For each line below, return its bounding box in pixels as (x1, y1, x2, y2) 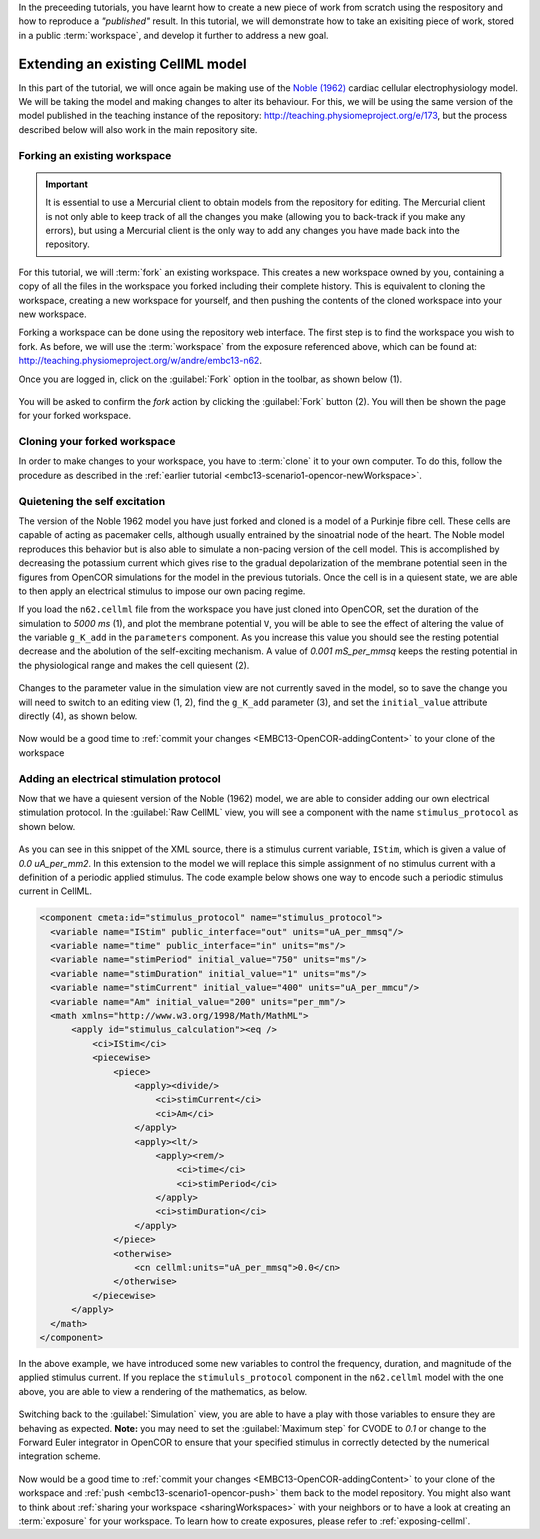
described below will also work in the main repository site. (18, 123, 258, 135)
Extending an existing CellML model (18, 55, 247, 72)
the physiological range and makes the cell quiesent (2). (18, 659, 250, 671)
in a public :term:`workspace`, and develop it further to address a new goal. (18, 29, 329, 41)
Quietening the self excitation (18, 494, 166, 508)
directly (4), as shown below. (18, 710, 138, 722)
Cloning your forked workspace (18, 435, 176, 449)
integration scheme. (18, 1450, 101, 1462)
